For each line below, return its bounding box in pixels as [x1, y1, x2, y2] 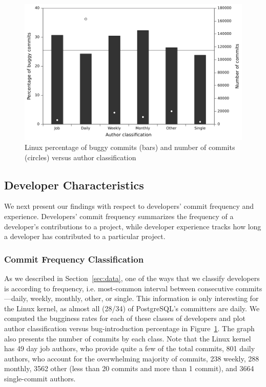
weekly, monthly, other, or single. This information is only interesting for [30, 293, 259, 304]
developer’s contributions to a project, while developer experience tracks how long [4, 221, 261, 231]
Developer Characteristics [4, 177, 144, 192]
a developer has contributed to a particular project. [4, 231, 166, 242]
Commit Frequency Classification [4, 252, 144, 265]
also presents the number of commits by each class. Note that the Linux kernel [4, 333, 251, 343]
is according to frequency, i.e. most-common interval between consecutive [4, 283, 234, 293]
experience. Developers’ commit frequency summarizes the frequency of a [4, 211, 234, 221]
